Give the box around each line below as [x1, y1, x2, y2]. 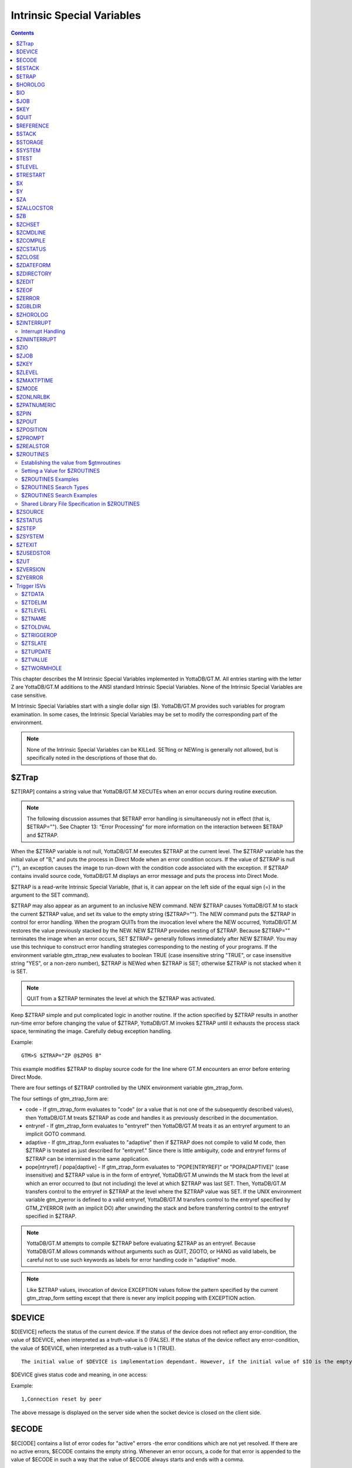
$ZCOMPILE [16, 237, 46, 244]
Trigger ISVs [16, 582, 46, 590]
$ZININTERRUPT [16, 336, 57, 343]
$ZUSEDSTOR [16, 550, 50, 557]
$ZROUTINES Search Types [21, 484, 89, 491]
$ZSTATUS [16, 517, 43, 524]
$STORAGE [16, 139, 44, 146]
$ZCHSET [16, 221, 40, 228]
